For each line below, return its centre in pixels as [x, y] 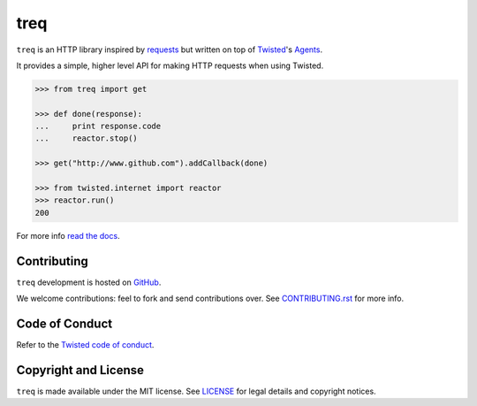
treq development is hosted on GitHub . [89, 282]
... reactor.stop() [87, 138]
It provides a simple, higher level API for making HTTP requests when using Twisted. [170, 65]
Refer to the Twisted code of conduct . [85, 345]
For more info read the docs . [68, 235]
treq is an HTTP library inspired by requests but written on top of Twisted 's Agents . [169, 50]
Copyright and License [80, 370]
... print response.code [98, 126]
